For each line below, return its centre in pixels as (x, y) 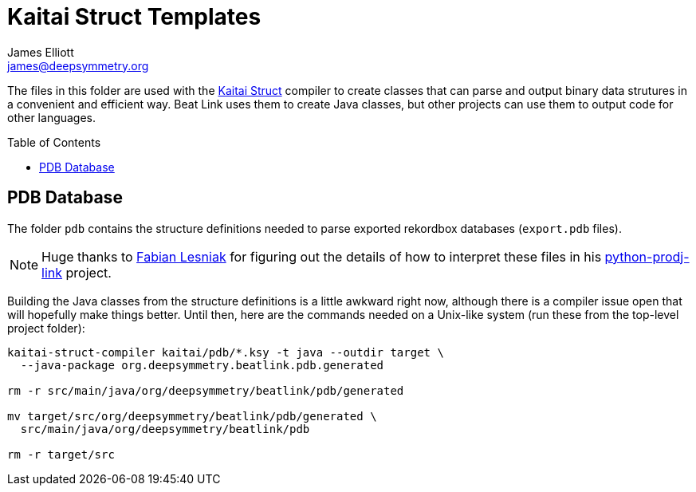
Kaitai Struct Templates (134, 17)
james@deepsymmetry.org (78, 65)
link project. (77, 272)
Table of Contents (54, 142)
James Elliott (41, 52)
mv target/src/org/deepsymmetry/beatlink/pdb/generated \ (192, 416)
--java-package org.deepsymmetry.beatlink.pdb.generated (202, 365)
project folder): (46, 328)
